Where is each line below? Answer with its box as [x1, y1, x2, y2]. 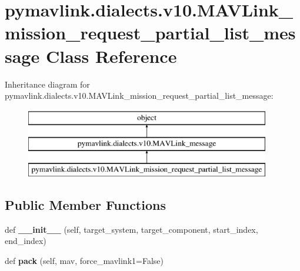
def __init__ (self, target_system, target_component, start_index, [5, 223, 258, 235]
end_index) [5, 235, 46, 247]
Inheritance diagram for [5, 78, 90, 90]
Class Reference [45, 44, 177, 68]
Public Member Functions [5, 196, 166, 214]
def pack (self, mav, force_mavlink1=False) [5, 255, 164, 267]
